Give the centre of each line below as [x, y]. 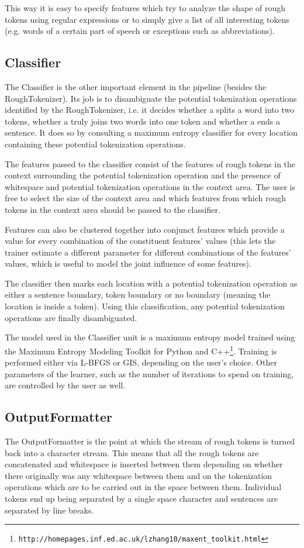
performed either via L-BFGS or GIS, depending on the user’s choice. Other [141, 362]
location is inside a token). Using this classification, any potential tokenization [145, 306]
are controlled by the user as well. [65, 385]
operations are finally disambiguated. [71, 317]
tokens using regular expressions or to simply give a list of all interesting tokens [147, 19]
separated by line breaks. [49, 510]
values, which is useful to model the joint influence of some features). [128, 263]
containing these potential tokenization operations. [95, 144]
